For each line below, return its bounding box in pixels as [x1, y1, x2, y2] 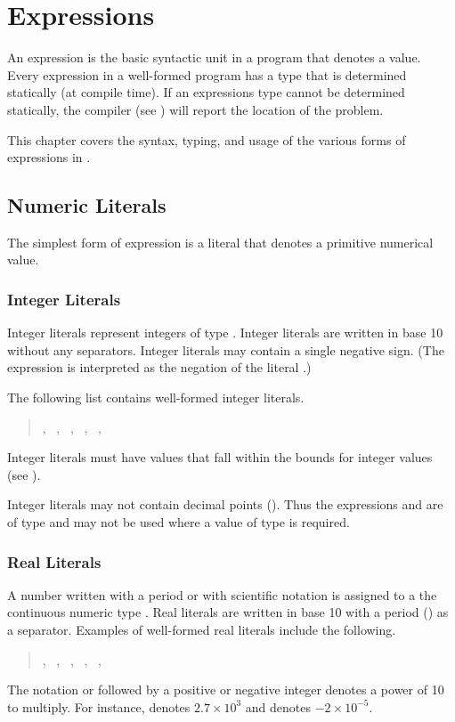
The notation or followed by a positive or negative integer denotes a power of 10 [7, 680, 444, 699]
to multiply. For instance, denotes [7, 697, 191, 716]
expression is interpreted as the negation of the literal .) [7, 358, 312, 377]
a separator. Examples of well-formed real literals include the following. [7, 621, 396, 639]
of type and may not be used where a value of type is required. [7, 513, 350, 531]
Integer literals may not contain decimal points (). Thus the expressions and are [7, 495, 443, 514]
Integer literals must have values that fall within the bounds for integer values [7, 448, 433, 466]
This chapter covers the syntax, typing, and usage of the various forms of [7, 130, 406, 149]
